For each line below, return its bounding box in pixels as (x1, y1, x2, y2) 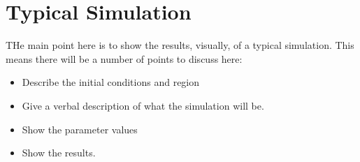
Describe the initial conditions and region (22, 75, 200, 89)
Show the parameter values (22, 121, 138, 136)
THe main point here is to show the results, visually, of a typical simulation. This (6, 38, 354, 52)
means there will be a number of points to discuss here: (6, 51, 243, 66)
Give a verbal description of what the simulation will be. (22, 98, 264, 112)
